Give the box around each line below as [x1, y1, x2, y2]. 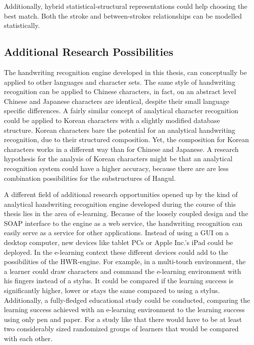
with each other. [4, 333, 53, 344]
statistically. [4, 20, 40, 30]
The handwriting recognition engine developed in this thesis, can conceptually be [4, 67, 247, 77]
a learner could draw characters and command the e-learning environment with [4, 266, 241, 276]
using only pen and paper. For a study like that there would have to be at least [4, 314, 242, 324]
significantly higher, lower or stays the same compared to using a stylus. [4, 285, 220, 296]
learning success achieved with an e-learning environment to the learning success [4, 304, 245, 315]
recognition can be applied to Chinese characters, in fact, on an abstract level [4, 86, 236, 97]
